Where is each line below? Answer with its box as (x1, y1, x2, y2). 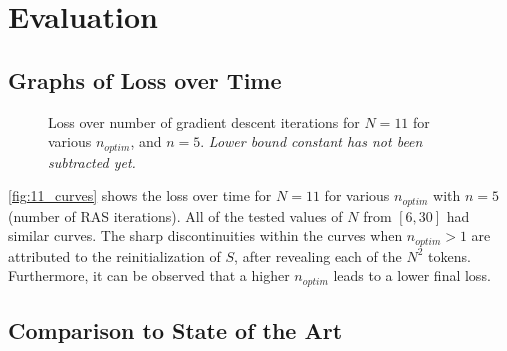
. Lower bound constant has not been (200, 131, 423, 152)
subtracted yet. (48, 151, 136, 172)
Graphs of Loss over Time (8, 64, 282, 95)
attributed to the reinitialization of (8, 245, 221, 266)
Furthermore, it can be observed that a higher (8, 265, 290, 286)
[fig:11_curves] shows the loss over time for (8, 185, 272, 206)
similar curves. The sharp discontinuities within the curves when (8, 225, 403, 246)
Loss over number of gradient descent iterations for (48, 111, 360, 132)
